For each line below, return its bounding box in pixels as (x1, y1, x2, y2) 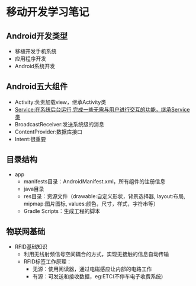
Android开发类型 (6, 31, 68, 41)
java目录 (23, 185, 44, 192)
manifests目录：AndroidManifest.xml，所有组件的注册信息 (23, 177, 166, 185)
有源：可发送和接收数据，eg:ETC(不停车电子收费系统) (32, 273, 163, 280)
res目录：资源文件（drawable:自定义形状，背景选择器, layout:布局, (23, 192, 185, 199)
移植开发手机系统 (14, 48, 57, 55)
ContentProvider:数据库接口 (14, 128, 83, 135)
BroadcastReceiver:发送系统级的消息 (14, 120, 105, 128)
